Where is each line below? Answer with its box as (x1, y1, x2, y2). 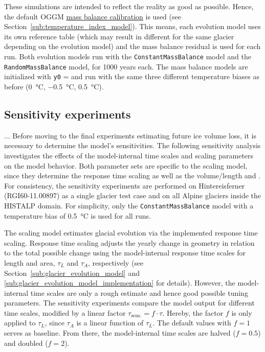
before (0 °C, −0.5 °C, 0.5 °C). (4, 81, 104, 91)
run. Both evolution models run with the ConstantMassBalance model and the (4, 51, 251, 61)
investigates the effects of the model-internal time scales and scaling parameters (4, 150, 254, 160)
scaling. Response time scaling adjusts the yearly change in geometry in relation (4, 237, 255, 248)
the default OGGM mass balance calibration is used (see (4, 11, 181, 21)
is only (231, 307, 252, 318)
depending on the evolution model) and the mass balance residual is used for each (4, 41, 261, 52)
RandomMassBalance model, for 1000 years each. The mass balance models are (4, 61, 248, 72)
